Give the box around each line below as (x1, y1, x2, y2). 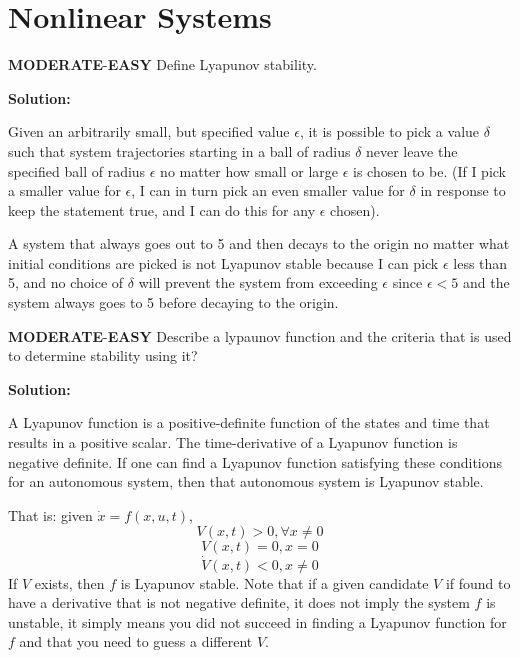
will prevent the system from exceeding (138, 272, 378, 293)
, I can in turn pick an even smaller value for (131, 180, 405, 201)
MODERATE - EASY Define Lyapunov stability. (8, 54, 317, 75)
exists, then (34, 572, 105, 593)
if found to (445, 572, 511, 593)
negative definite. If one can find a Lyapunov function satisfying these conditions (8, 451, 503, 472)
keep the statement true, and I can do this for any (8, 199, 316, 220)
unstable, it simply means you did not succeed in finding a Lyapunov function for (8, 611, 507, 632)
